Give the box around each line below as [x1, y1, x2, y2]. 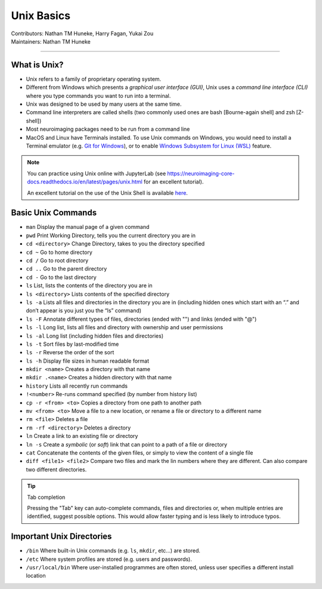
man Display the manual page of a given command [26, 223, 150, 231]
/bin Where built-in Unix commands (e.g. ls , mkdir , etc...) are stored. [26, 547, 201, 554]
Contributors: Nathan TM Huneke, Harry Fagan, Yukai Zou [11, 30, 154, 37]
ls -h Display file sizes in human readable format [26, 357, 149, 364]
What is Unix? [11, 60, 64, 70]
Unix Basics [11, 9, 71, 22]
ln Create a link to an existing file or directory [26, 432, 138, 440]
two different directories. [26, 466, 87, 473]
